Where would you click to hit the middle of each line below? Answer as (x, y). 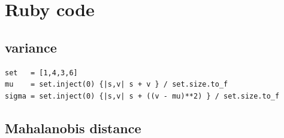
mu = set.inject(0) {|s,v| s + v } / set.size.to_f (117, 85)
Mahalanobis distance (73, 128)
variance (31, 47)
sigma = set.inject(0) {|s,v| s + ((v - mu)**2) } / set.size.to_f (142, 96)
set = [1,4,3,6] (41, 73)
